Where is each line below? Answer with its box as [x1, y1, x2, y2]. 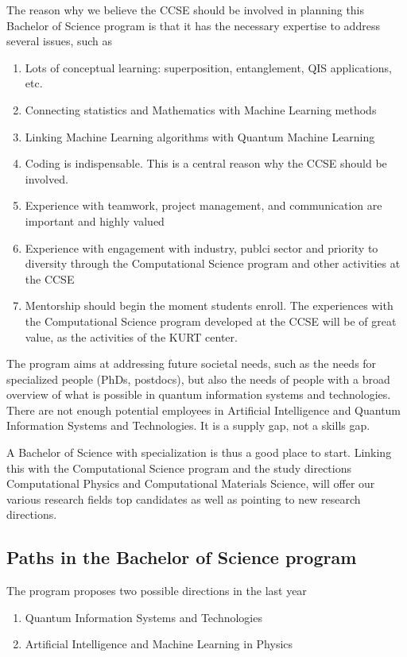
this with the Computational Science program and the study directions [6, 459, 351, 476]
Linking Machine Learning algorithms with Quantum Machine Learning [25, 128, 375, 145]
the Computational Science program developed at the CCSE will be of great [25, 312, 397, 329]
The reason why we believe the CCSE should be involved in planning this [6, 2, 365, 17]
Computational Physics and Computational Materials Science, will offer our [6, 475, 375, 492]
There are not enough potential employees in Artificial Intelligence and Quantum [6, 401, 401, 418]
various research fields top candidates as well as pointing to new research [6, 490, 361, 507]
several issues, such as [6, 33, 113, 49]
